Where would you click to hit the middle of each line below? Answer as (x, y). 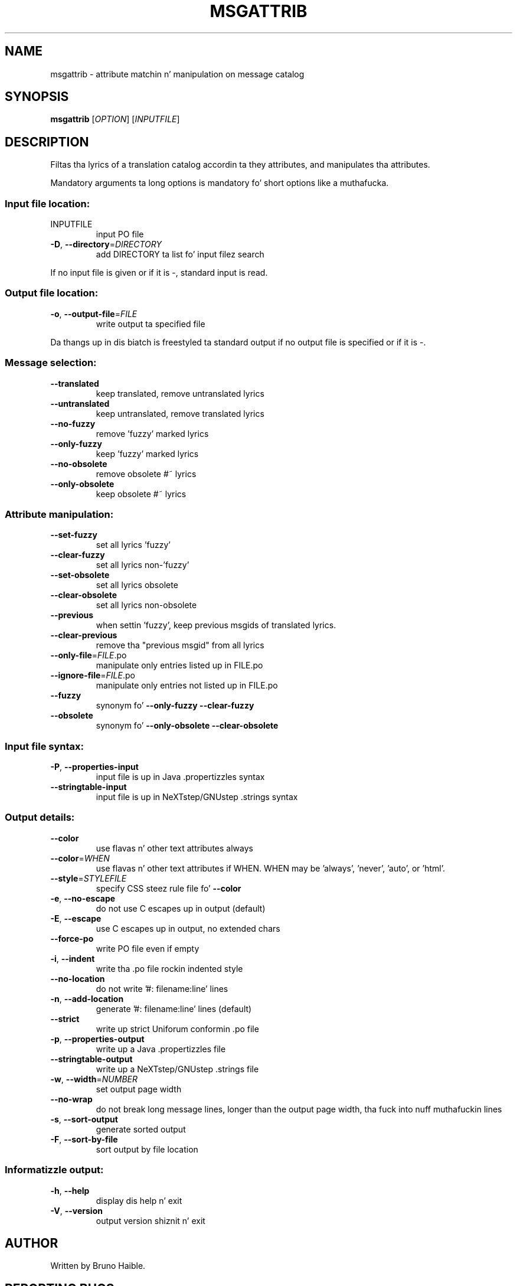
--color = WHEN (80, 858)
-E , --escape (76, 918)
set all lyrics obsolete (137, 585)
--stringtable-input (89, 787)
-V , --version (76, 1210)
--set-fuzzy (74, 535)
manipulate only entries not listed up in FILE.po (187, 686)
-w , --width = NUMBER (94, 1079)
